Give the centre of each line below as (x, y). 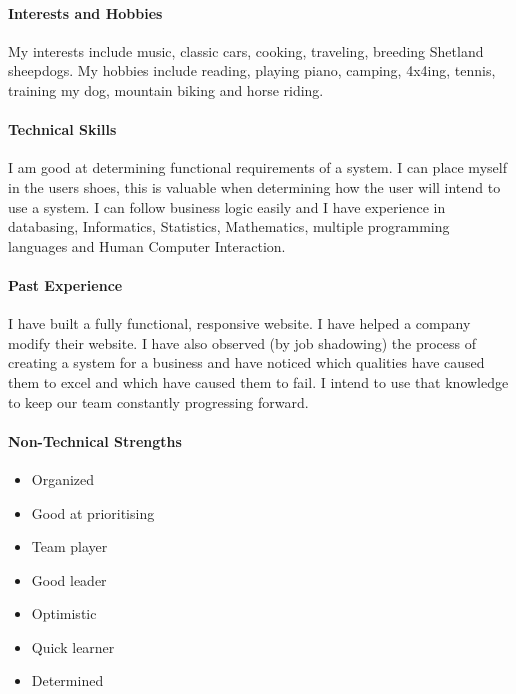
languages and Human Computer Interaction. (147, 245)
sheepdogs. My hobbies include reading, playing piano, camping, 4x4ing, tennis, (252, 70)
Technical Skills (62, 129)
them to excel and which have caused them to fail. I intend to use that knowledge (258, 381)
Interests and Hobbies (85, 12)
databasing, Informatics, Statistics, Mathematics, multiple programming (229, 226)
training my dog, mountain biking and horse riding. (166, 89)
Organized (63, 478)
